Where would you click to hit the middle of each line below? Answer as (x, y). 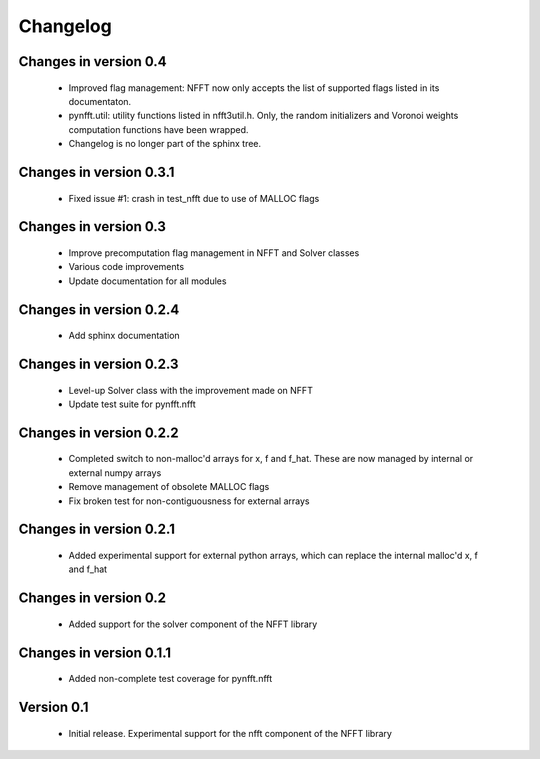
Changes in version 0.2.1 (96, 529)
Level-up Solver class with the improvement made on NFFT (191, 390)
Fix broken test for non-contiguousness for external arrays (189, 501)
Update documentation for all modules (147, 281)
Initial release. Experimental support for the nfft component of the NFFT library (230, 733)
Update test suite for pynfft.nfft (132, 404)
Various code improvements (126, 267)
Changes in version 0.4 (92, 61)
